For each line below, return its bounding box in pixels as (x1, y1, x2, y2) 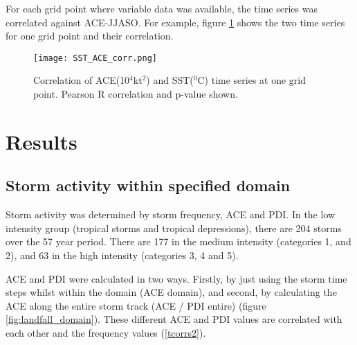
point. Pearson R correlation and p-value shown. (33, 87, 238, 101)
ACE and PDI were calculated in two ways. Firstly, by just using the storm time (6, 271, 347, 285)
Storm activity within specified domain (6, 175, 291, 196)
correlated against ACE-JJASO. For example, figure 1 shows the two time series (6, 15, 345, 29)
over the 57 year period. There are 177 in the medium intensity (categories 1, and (6, 234, 351, 249)
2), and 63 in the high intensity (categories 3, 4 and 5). (6, 247, 239, 262)
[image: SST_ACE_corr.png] (33, 53, 157, 63)
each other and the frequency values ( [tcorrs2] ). (6, 325, 206, 339)
